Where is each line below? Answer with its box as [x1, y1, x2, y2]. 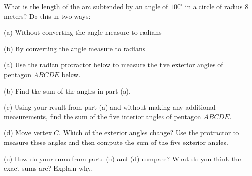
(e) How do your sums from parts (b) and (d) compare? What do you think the [4, 153, 241, 163]
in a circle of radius [185, 1, 243, 11]
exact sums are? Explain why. [4, 163, 92, 173]
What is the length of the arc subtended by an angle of [4, 1, 168, 11]
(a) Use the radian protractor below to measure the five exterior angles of [4, 60, 223, 70]
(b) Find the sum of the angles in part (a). [4, 85, 131, 96]
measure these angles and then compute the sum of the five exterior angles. [4, 137, 228, 147]
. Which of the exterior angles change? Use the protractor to [59, 128, 239, 138]
